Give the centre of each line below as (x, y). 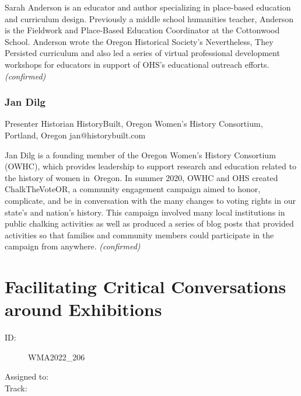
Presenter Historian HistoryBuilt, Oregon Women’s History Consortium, (134, 124)
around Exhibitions (83, 309)
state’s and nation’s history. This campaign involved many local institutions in (145, 212)
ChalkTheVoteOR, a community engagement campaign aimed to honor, (133, 189)
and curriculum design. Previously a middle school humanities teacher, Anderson (149, 18)
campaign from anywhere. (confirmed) (73, 246)
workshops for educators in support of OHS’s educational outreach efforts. (137, 64)
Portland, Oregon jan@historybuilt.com (75, 135)
